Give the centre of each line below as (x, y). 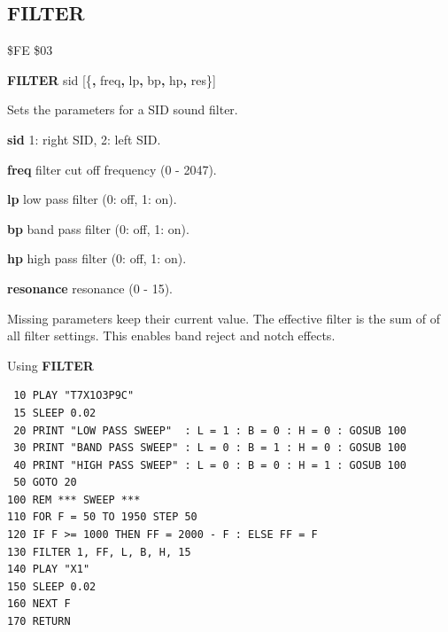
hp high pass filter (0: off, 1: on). (97, 258)
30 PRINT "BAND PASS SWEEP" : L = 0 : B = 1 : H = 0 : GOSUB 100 (210, 448)
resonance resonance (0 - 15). (90, 288)
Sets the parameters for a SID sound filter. (123, 109)
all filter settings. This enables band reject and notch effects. (171, 336)
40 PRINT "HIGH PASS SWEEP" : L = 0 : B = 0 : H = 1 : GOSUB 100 (210, 465)
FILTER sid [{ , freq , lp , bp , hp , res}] (112, 79)
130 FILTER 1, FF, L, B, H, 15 (99, 552)
